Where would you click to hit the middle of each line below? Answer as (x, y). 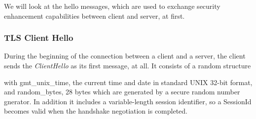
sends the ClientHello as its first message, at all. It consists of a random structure (128, 65)
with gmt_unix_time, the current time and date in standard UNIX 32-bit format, (128, 82)
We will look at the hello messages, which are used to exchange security (112, 6)
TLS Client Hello (39, 38)
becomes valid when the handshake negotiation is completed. (96, 111)
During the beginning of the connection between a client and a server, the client (125, 56)
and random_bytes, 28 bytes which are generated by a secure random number (122, 92)
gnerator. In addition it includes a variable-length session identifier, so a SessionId (128, 101)
